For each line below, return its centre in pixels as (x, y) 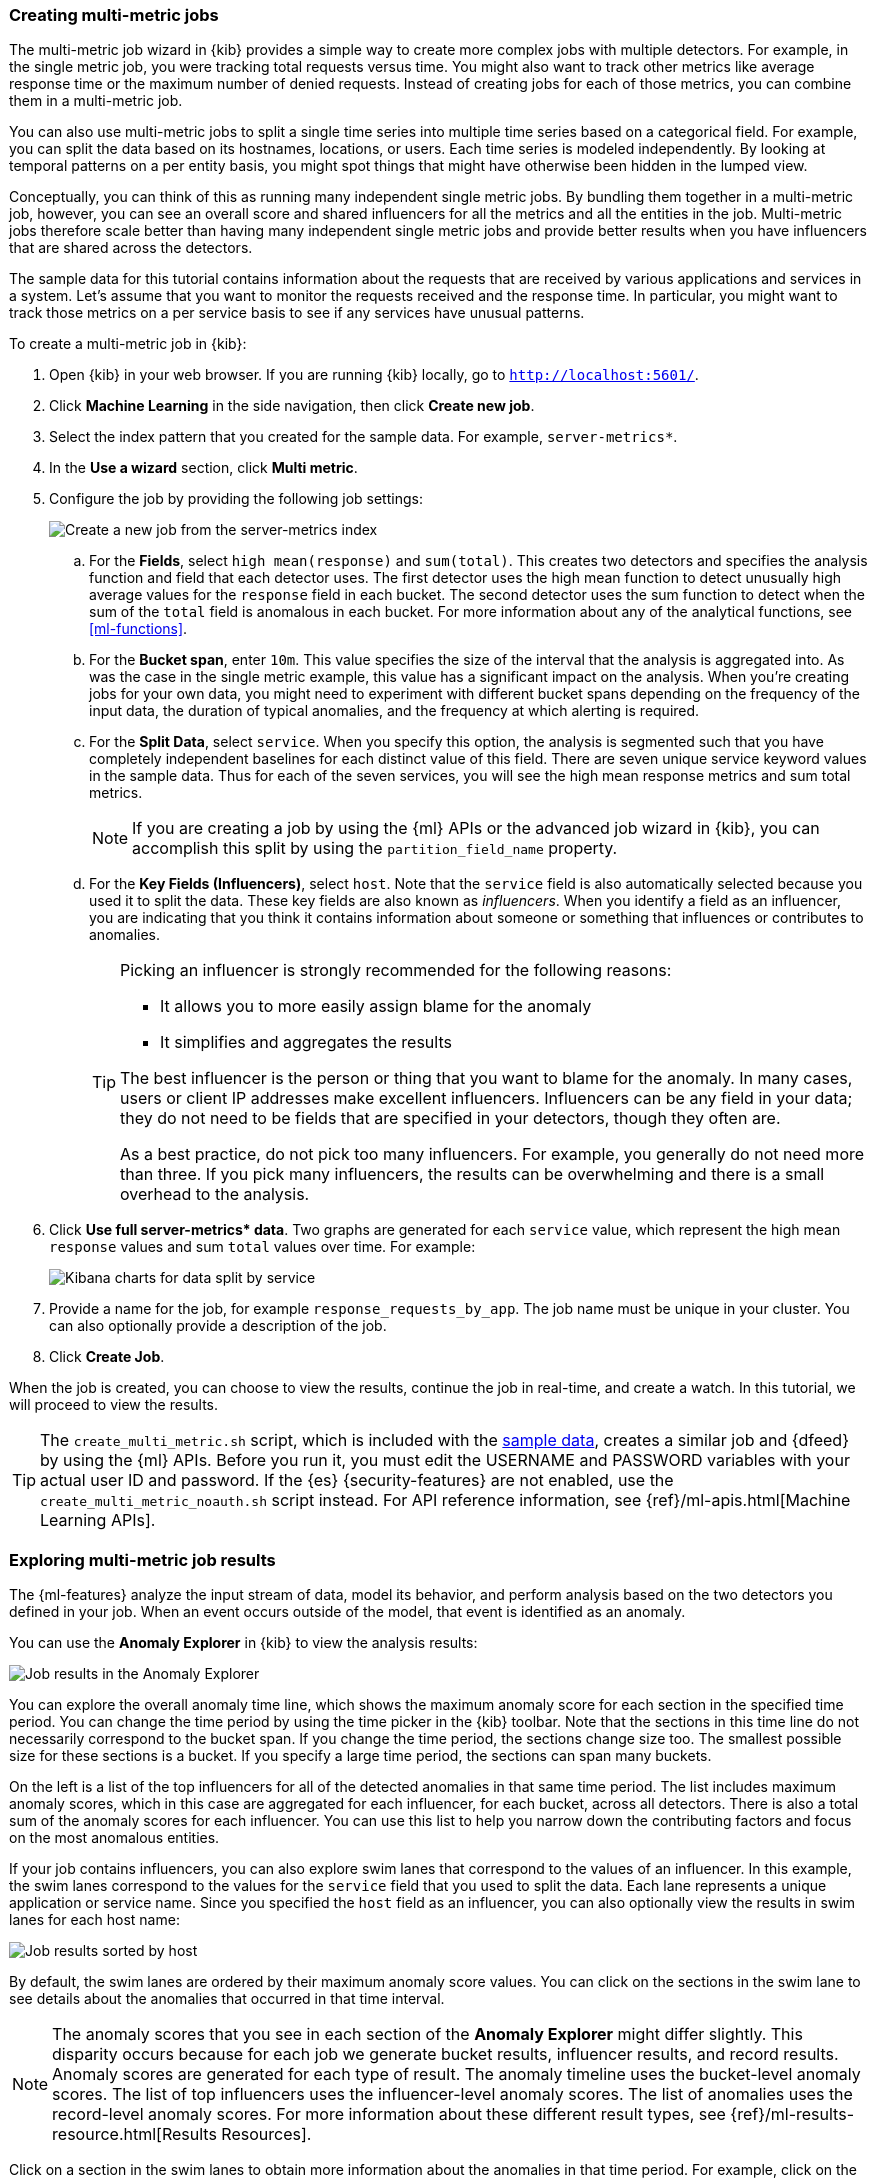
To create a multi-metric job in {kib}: (128, 344)
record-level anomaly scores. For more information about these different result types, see (389, 2114)
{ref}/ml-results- (792, 2114)
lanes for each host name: (94, 1920)
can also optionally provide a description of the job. (218, 1326)
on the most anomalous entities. (114, 1838)
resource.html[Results (134, 2134)
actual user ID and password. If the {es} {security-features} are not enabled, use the (357, 1480)
